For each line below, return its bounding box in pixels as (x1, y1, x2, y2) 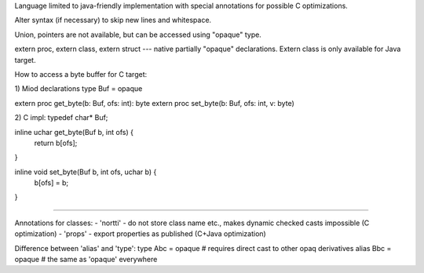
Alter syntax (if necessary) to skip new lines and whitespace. (14, 16, 212, 25)
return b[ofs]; (34, 138, 78, 147)
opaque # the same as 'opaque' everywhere (14, 255, 158, 264)
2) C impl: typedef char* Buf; (14, 113, 108, 122)
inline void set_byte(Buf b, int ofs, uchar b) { (14, 167, 157, 177)
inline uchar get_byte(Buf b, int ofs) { (14, 127, 133, 136)
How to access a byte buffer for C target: (14, 69, 148, 78)
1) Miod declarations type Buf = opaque (14, 84, 143, 93)
